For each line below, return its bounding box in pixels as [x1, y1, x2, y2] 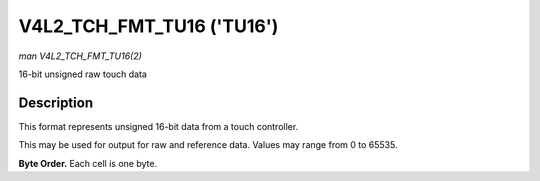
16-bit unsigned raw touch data [18, 68, 147, 80]
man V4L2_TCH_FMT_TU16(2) [18, 50, 142, 62]
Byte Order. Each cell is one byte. [18, 157, 158, 169]
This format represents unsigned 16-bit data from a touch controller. [18, 120, 299, 132]
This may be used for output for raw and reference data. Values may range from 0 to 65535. [18, 139, 398, 151]
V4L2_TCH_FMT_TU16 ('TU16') [18, 15, 279, 37]
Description [18, 94, 94, 111]
